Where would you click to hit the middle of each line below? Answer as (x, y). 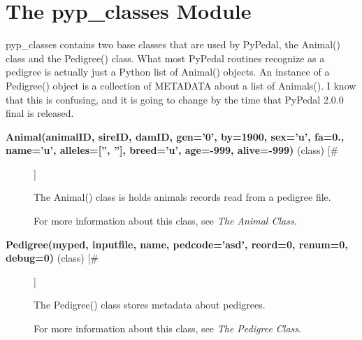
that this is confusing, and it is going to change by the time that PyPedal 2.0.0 (175, 99)
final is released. (40, 113)
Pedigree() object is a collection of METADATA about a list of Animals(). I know (181, 85)
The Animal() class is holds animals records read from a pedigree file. (182, 197)
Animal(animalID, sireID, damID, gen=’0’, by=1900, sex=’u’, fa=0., (175, 136)
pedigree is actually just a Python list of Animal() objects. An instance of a (168, 72)
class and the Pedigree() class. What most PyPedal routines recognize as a (165, 58)
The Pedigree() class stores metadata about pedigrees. (150, 305)
